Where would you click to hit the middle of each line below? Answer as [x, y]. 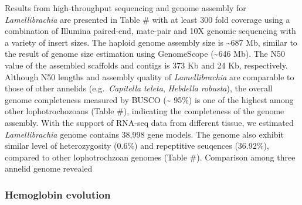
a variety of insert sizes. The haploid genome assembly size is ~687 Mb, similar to [151, 42]
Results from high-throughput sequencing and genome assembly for [125, 8]
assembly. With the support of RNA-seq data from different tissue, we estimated [149, 122]
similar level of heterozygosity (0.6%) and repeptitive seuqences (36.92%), [137, 146]
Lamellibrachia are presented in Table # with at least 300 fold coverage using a [147, 19]
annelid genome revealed [49, 168]
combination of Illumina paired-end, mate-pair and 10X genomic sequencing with [150, 31]
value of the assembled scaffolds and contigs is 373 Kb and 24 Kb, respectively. [146, 65]
